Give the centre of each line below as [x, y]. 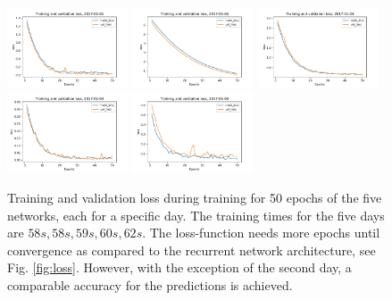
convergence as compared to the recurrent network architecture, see [192, 250]
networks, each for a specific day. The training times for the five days [196, 215]
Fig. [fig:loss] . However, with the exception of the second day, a [179, 267]
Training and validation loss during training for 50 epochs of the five [195, 198]
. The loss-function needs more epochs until [261, 233]
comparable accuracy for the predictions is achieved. [150, 285]
